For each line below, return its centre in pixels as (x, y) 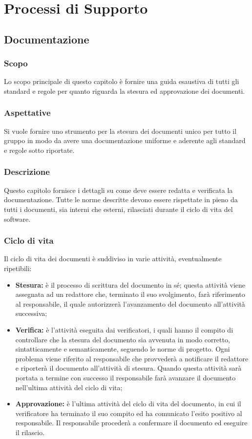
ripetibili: (18, 268)
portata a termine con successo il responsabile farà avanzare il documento (126, 377)
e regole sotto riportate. (39, 150)
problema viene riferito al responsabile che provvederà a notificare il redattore (132, 358)
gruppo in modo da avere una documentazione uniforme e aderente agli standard (125, 140)
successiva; (31, 313)
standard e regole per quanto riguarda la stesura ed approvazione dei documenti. (125, 91)
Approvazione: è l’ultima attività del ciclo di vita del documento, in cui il (128, 404)
